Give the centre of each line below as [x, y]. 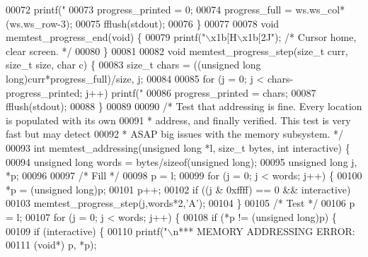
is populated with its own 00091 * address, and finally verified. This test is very [178, 120]
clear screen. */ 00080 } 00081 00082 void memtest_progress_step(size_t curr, [177, 50]
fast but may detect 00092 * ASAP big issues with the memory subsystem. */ [175, 134]
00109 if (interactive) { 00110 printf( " [87, 231]
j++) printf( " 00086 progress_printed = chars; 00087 [201, 92]
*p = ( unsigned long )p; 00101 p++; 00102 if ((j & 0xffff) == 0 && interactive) [178, 189]
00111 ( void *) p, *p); [51, 245]
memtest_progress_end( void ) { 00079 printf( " [106, 37]
